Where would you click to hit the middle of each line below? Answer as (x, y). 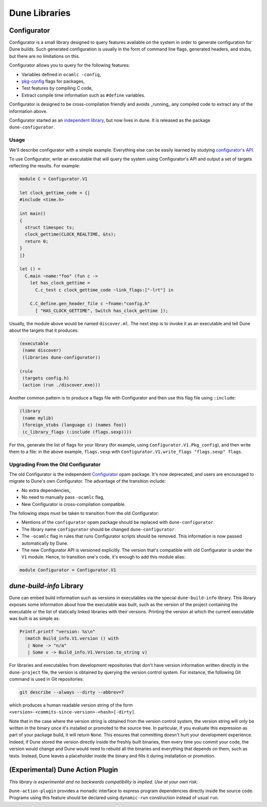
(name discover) (42, 351)
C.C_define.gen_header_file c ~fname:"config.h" (90, 304)
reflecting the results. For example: (45, 166)
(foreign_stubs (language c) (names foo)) (75, 425)
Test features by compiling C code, (57, 88)
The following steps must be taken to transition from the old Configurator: (84, 513)
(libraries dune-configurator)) (62, 357)
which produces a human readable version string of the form (71, 705)
